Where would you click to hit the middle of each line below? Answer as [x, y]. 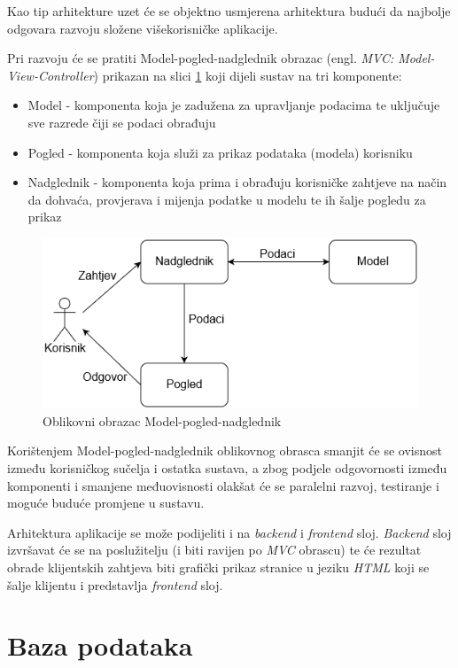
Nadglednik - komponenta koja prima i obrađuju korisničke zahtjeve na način [237, 182]
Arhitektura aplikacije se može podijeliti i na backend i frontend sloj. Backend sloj [229, 532]
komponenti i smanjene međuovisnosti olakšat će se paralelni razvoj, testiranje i [223, 485]
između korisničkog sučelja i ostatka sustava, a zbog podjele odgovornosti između [227, 468]
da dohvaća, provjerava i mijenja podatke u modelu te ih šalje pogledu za [227, 199]
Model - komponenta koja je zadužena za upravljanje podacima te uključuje [234, 105]
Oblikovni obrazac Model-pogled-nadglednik [162, 420]
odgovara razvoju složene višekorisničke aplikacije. [143, 28]
